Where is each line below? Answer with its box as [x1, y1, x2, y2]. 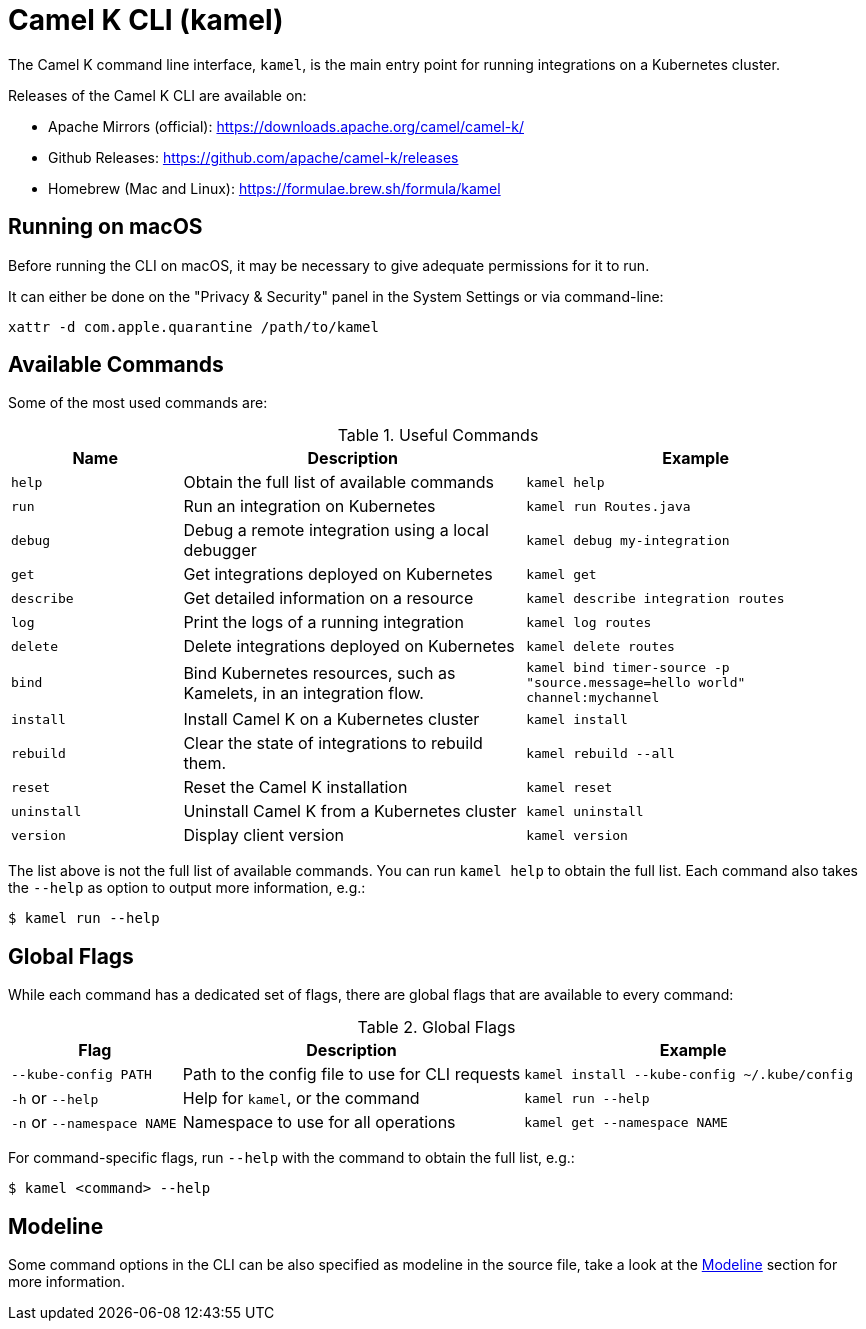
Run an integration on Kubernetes [183, 496, 436, 517]
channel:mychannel [526, 690, 660, 706]
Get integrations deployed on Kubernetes [183, 564, 493, 585]
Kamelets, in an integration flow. [183, 682, 424, 703]
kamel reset [526, 779, 613, 795]
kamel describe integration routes [526, 590, 785, 606]
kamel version [526, 827, 628, 843]
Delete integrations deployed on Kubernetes [183, 636, 515, 657]
